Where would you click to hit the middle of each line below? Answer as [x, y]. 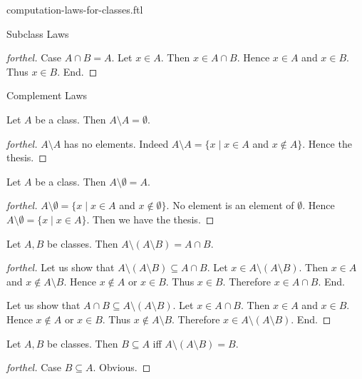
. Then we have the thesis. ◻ [150, 219]
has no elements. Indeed [116, 143]
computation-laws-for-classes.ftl [75, 9]
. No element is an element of [230, 205]
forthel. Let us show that [61, 267]
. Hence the [327, 143]
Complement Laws [47, 95]
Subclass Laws [38, 33]
